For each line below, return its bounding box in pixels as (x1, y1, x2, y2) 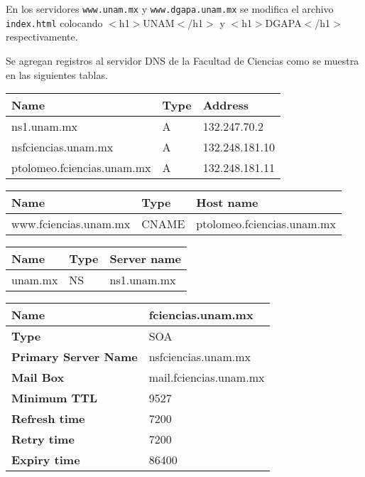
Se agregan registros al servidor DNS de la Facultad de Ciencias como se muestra (6, 53, 359, 68)
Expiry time (11, 451, 80, 468)
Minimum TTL (11, 390, 98, 407)
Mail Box (11, 369, 65, 386)
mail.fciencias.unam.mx (148, 369, 265, 386)
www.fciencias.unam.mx (11, 215, 131, 232)
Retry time (11, 431, 75, 448)
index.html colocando (6, 15, 103, 30)
